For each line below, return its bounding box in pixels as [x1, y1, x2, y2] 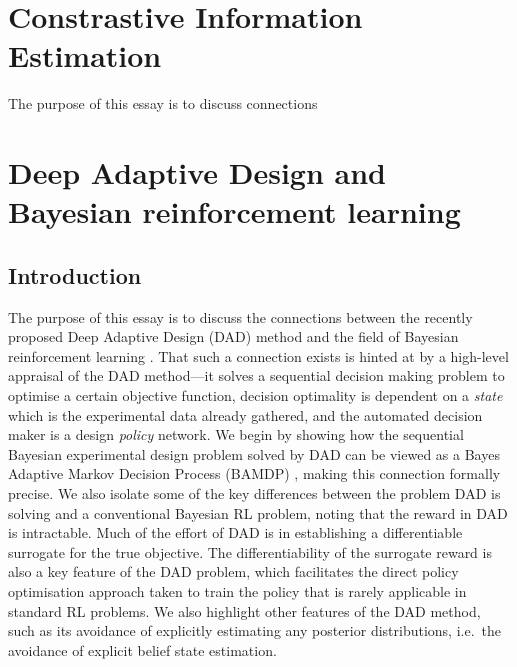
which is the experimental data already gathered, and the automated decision [8, 404, 483, 425]
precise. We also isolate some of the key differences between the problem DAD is [8, 483, 501, 504]
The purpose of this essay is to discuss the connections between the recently [8, 306, 473, 327]
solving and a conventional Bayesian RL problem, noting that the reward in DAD [8, 502, 508, 523]
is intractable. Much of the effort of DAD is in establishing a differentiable [8, 522, 463, 543]
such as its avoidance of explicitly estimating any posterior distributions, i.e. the [8, 620, 502, 641]
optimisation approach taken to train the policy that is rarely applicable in [8, 580, 467, 601]
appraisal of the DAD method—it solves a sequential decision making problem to [8, 365, 505, 386]
